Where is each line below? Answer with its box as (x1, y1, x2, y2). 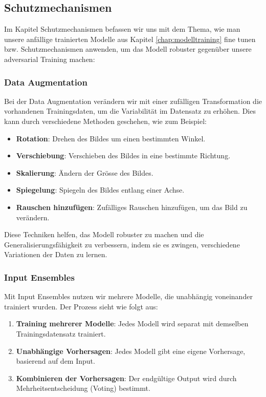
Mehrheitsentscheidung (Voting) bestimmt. (16, 383, 150, 393)
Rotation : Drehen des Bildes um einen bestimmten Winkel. (16, 133, 206, 143)
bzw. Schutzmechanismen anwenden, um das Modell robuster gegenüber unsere (4, 44, 252, 54)
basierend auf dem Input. (16, 356, 95, 366)
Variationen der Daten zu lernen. (4, 249, 107, 260)
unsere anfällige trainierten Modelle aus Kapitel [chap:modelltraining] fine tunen (4, 33, 256, 44)
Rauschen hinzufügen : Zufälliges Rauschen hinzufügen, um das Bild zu (16, 201, 248, 212)
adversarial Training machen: (4, 53, 95, 64)
